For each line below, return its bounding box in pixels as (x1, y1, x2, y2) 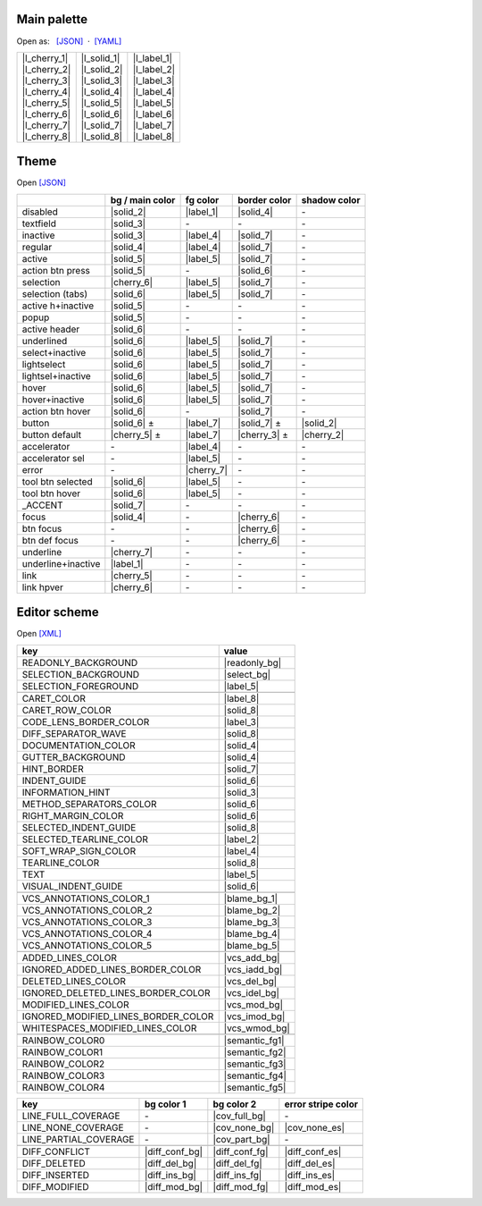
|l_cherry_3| (21, 74, 71, 87)
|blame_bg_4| (223, 927, 281, 940)
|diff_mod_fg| (212, 1180, 269, 1193)
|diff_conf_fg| (212, 1145, 269, 1158)
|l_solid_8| (80, 130, 123, 142)
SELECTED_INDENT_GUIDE (21, 821, 137, 833)
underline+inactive (21, 557, 101, 569)
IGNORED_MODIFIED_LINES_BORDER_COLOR (21, 1010, 214, 1023)
